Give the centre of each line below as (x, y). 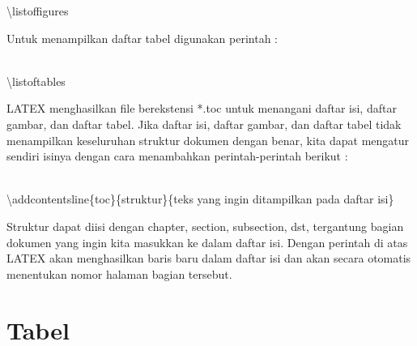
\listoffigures (38, 11)
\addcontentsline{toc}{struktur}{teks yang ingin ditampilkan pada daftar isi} (200, 199)
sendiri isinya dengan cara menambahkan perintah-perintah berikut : (177, 156)
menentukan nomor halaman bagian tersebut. (119, 273)
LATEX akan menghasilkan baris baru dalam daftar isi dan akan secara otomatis (209, 258)
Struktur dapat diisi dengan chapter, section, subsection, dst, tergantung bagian (205, 226)
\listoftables (36, 81)
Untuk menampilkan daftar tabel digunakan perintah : (142, 38)
